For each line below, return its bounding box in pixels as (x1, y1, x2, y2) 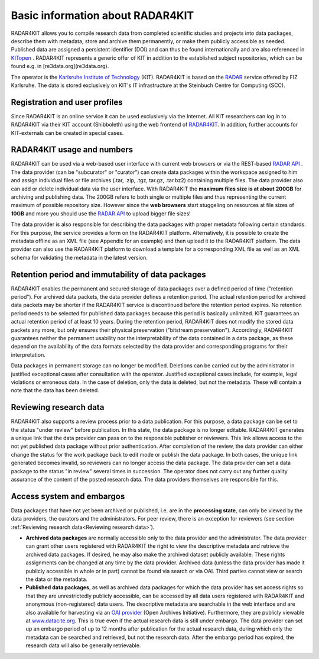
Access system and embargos (11, 491, 125, 501)
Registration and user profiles (11, 97, 123, 107)
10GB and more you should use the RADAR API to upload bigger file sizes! (11, 210, 191, 217)
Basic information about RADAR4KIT (11, 9, 194, 22)
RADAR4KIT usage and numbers (11, 145, 134, 155)
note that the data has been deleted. (11, 387, 100, 394)
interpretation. (11, 351, 45, 358)
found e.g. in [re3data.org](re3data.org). (11, 63, 109, 70)
